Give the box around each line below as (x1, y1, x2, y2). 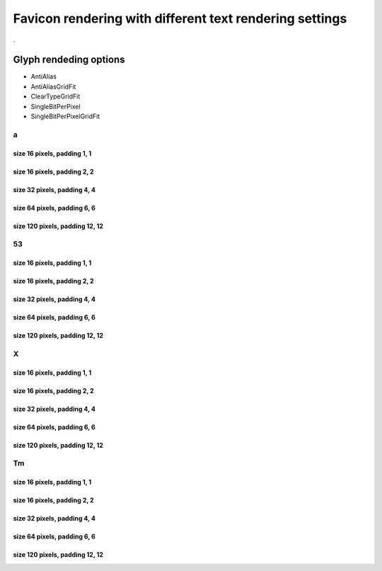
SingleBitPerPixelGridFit (30, 112, 100, 120)
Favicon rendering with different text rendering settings (13, 11, 347, 26)
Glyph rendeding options (13, 54, 125, 66)
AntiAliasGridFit (30, 82, 76, 91)
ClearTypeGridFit (30, 92, 81, 101)
